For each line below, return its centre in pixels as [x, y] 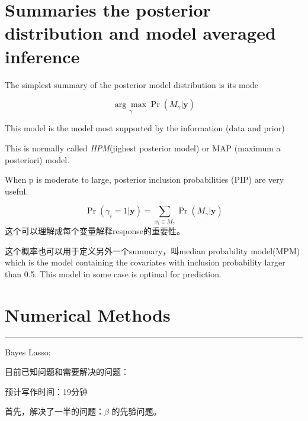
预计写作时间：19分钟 [46, 391]
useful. [17, 191]
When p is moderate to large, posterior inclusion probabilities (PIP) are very [145, 179]
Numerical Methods [88, 314]
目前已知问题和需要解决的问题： [67, 372]
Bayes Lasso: [28, 352]
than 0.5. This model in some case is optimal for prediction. [113, 273]
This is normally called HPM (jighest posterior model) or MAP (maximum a [143, 148]
